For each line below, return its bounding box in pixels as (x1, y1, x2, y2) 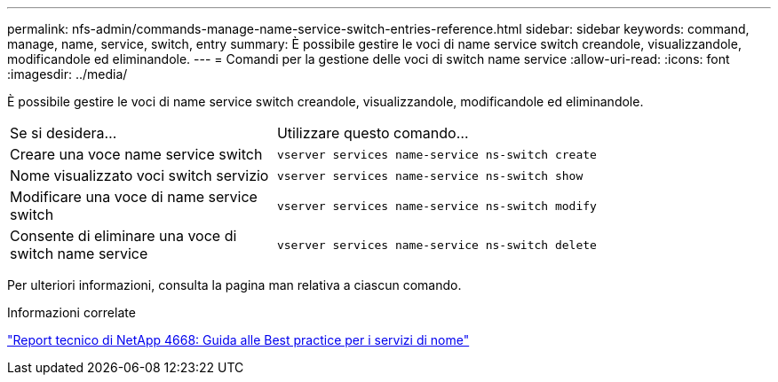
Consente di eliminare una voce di (10, 227, 237, 245)
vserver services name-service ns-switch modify (276, 199, 597, 213)
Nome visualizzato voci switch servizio (10, 167, 269, 184)
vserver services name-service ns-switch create (276, 147, 597, 161)
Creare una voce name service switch (10, 145, 263, 163)
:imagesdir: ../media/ (7, 66, 128, 82)
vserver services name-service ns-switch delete (276, 238, 597, 252)
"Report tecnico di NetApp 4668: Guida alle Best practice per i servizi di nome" (7, 332, 470, 347)
